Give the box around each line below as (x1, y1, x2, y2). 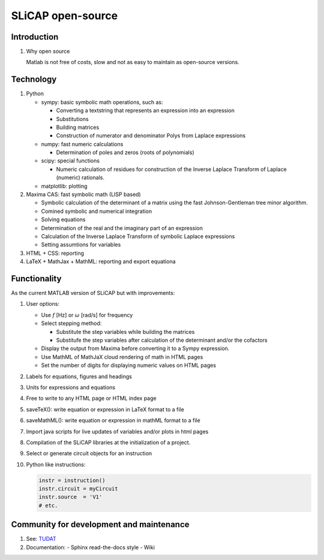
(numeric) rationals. (56, 174, 105, 181)
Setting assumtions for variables (41, 241, 121, 248)
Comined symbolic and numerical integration (41, 207, 152, 215)
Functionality (11, 273, 62, 284)
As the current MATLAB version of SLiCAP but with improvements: (11, 290, 175, 297)
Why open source (26, 48, 70, 55)
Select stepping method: (41, 320, 102, 327)
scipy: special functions (41, 157, 100, 164)
